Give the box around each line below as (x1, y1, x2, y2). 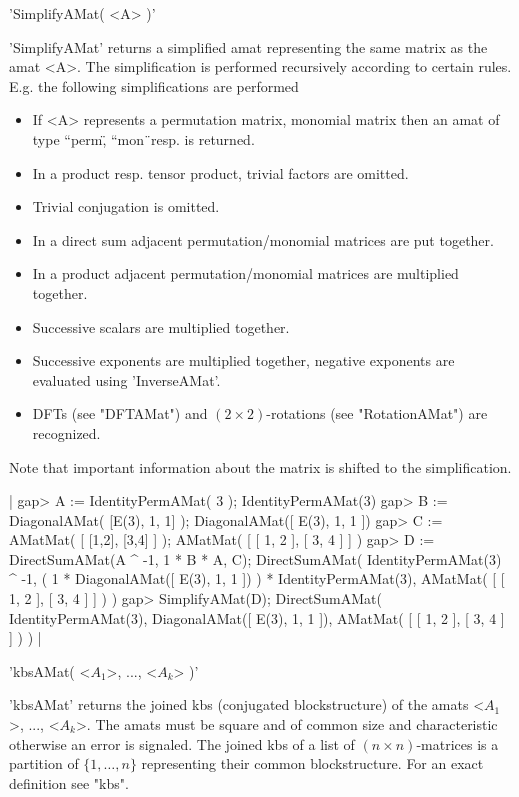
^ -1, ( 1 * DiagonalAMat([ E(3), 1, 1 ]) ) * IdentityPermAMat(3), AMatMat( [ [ (9, 568, 505, 589)
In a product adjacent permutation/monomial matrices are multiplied (32, 263, 459, 284)
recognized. (32, 422, 101, 443)
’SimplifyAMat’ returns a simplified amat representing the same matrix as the (9, 36, 488, 57)
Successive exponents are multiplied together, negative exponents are (32, 350, 455, 371)
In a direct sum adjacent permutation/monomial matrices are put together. (32, 229, 494, 250)
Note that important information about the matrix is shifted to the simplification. (9, 456, 512, 477)
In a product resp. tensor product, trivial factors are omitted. (32, 162, 409, 183)
